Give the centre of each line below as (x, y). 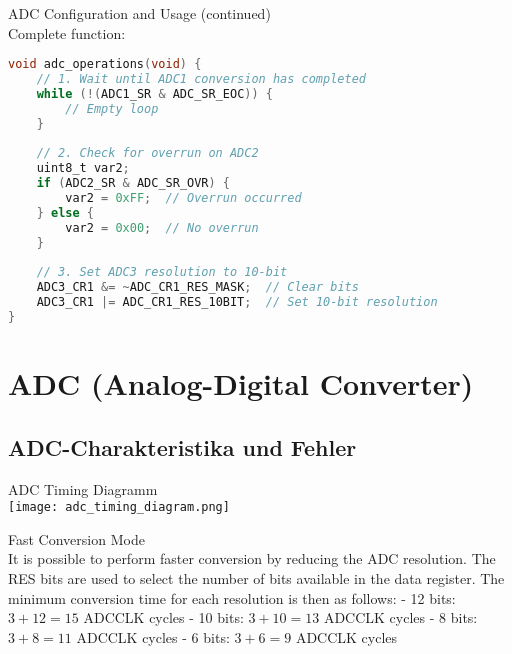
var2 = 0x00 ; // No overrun (162, 227)
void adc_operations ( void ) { (105, 64)
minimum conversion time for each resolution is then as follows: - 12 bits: (232, 597)
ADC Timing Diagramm (83, 488)
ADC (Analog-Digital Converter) (241, 383)
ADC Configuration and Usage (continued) (139, 13)
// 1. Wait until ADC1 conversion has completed (201, 79)
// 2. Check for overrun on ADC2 (147, 153)
